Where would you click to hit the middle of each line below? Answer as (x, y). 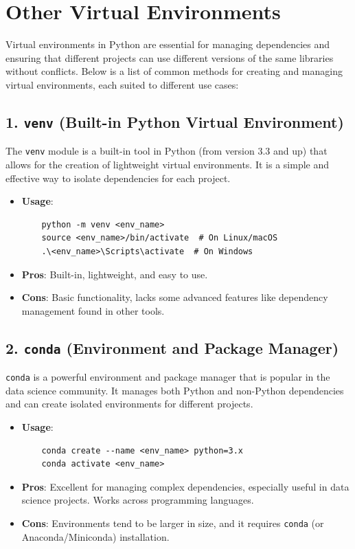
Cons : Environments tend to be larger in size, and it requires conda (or (173, 523)
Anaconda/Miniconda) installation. (95, 536)
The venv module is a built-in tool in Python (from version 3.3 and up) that (167, 151)
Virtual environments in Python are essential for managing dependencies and (168, 44)
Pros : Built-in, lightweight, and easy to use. (115, 274)
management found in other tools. (93, 310)
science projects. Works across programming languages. (138, 500)
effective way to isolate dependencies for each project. (118, 178)
